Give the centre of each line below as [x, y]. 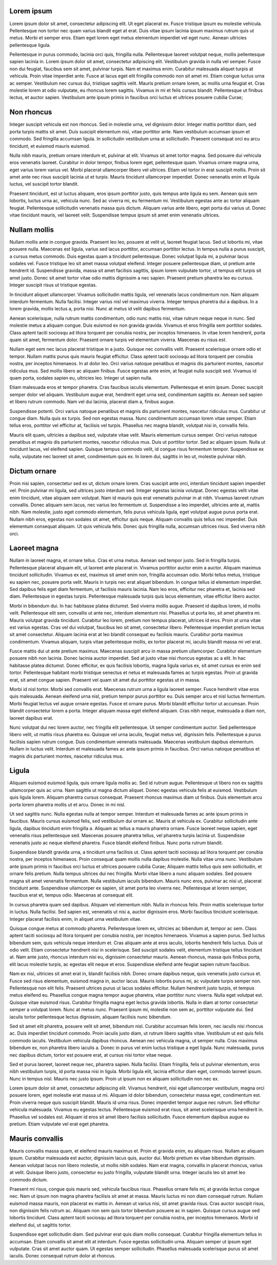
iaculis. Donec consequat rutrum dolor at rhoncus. [63, 1256]
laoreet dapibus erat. [32, 718]
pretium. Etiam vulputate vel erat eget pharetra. [60, 1124]
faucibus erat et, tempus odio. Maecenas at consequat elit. [72, 895]
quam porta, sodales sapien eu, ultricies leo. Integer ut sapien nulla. [81, 378]
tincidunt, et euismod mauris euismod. [50, 146]
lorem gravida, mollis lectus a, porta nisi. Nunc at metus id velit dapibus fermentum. [98, 309]
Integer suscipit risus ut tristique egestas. [53, 285]
